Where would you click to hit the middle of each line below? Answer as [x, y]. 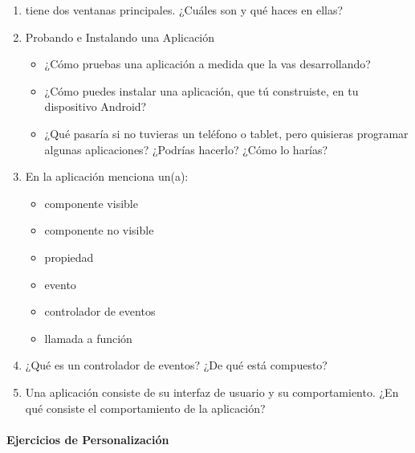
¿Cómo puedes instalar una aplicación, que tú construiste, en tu [201, 90]
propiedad [69, 257]
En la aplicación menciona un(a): [107, 176]
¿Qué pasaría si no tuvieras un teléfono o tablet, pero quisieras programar [226, 133]
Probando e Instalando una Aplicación [120, 37]
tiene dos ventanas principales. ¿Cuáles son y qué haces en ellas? [184, 10]
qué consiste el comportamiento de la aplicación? [145, 408]
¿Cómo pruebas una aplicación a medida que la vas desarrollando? [207, 64]
